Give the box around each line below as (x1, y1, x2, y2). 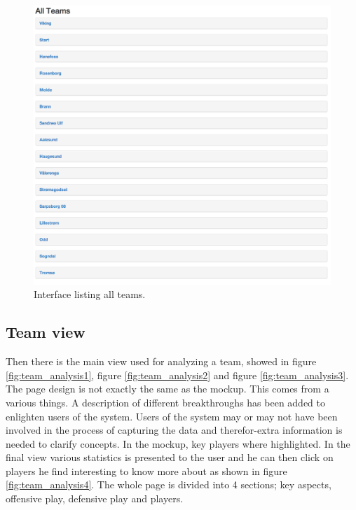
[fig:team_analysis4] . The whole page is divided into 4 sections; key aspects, (6, 477, 331, 492)
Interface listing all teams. (34, 287, 146, 302)
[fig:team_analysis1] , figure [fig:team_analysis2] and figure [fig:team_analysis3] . (6, 367, 349, 382)
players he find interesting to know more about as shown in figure (6, 463, 287, 478)
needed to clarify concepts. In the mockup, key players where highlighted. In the (6, 436, 350, 451)
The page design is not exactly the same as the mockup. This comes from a (6, 381, 329, 396)
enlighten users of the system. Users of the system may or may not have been (6, 409, 338, 423)
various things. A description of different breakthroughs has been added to (6, 395, 326, 409)
